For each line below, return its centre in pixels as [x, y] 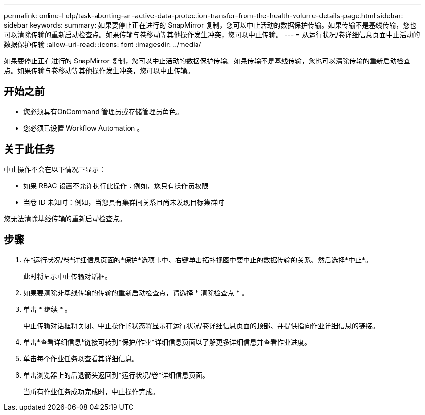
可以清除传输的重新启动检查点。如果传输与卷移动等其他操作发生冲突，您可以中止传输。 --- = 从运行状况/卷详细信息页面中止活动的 [212, 35]
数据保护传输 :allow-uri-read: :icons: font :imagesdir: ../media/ [103, 44]
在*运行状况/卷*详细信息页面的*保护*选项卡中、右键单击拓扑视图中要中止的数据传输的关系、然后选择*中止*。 [198, 260]
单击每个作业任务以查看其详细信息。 [81, 358]
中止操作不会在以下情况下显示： [55, 169]
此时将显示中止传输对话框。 [67, 276]
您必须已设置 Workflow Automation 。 [84, 128]
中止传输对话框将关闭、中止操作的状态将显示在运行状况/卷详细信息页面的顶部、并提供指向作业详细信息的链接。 [201, 325]
